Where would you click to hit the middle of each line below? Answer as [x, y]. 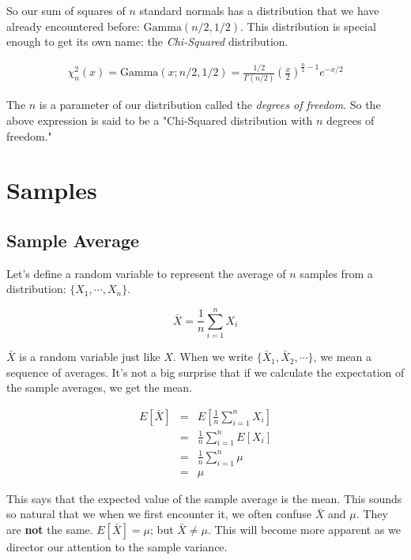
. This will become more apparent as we [305, 529]
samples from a [336, 273]
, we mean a [343, 357]
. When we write [213, 357]
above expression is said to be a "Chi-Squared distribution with [160, 120]
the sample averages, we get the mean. [100, 387]
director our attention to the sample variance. [117, 546]
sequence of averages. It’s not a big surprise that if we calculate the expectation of [205, 372]
